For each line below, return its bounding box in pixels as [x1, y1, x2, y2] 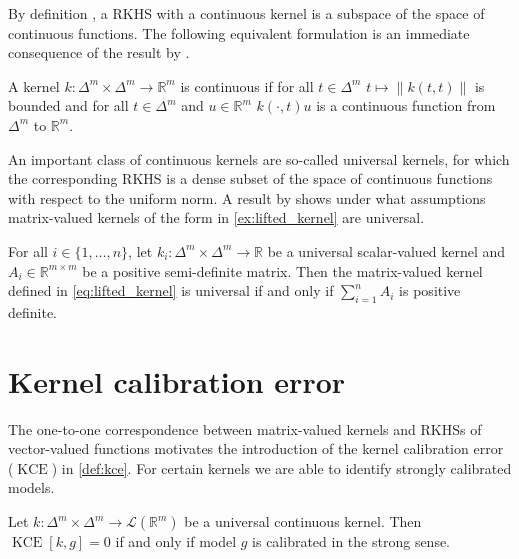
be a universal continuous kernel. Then [184, 511, 422, 532]
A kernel [8, 75, 60, 96]
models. [8, 477, 55, 498]
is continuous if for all [180, 75, 314, 96]
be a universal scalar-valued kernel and [267, 240, 506, 261]
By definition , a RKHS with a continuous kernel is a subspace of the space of [8, 3, 485, 23]
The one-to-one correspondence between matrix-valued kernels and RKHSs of [8, 418, 482, 439]
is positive [399, 280, 461, 301]
